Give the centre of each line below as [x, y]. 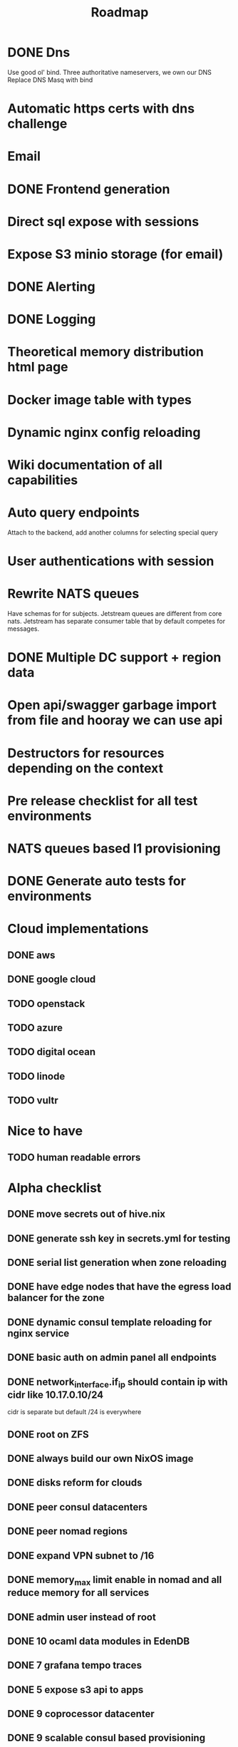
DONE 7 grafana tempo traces [75, 1665]
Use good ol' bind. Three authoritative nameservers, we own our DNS [110, 72]
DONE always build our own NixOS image [100, 1459]
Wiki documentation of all [85, 465]
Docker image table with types [100, 400]
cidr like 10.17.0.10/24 [56, 1395]
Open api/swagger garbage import [112, 705]
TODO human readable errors [74, 1157]
